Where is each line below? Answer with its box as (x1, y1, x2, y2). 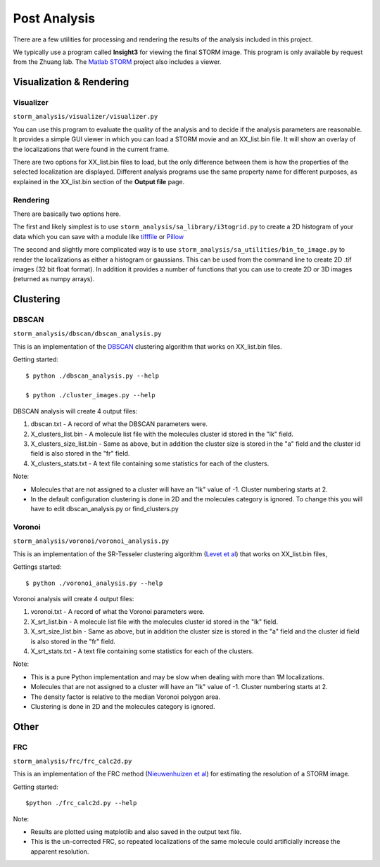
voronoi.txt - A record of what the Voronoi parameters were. (30, 608, 205, 616)
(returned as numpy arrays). (13, 275, 95, 283)
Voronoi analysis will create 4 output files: (13, 595, 134, 603)
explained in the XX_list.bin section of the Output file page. (13, 177, 185, 186)
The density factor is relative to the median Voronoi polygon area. (30, 693, 221, 701)
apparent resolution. (30, 847, 89, 856)
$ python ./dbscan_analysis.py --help (25, 371, 160, 380)
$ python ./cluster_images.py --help (25, 391, 156, 399)
